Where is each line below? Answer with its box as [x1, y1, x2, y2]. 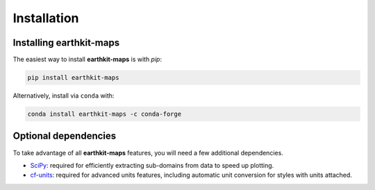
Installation [12, 10, 79, 26]
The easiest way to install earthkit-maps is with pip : [12, 55, 162, 64]
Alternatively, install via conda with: [12, 92, 115, 100]
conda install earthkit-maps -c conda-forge [27, 110, 182, 118]
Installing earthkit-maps [12, 37, 120, 49]
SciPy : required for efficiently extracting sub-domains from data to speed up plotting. [30, 161, 274, 169]
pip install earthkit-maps [27, 74, 119, 82]
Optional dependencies [12, 130, 117, 142]
